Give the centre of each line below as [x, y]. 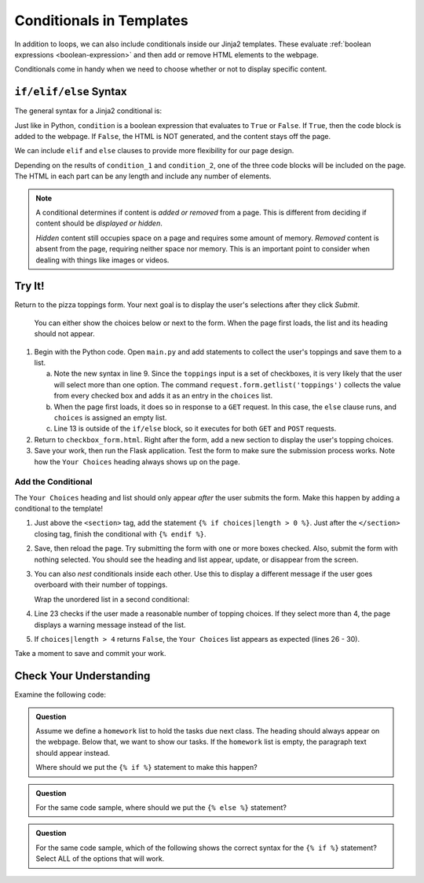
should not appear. [65, 334]
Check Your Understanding [82, 676]
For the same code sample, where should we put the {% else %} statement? [161, 807]
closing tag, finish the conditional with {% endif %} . [121, 533]
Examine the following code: [60, 694]
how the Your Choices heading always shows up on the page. [137, 462]
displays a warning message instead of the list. [110, 625]
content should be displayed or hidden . [99, 223]
